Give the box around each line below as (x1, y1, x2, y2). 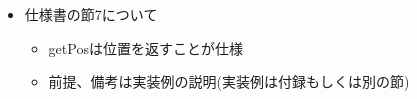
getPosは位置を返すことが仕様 (48, 37, 243, 58)
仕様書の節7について (24, 4, 158, 24)
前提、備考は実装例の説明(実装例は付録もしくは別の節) (48, 71, 410, 92)
